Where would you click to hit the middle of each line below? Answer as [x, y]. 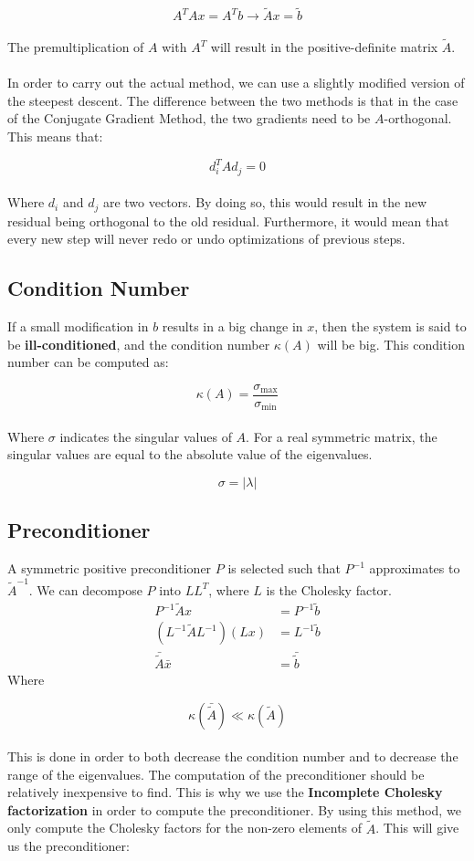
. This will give [417, 828]
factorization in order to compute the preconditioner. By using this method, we [234, 809]
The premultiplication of [76, 47]
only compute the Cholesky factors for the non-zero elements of [185, 828]
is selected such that [284, 568]
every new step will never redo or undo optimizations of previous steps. [206, 239]
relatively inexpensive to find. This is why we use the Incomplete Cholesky [225, 792]
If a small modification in [78, 325]
